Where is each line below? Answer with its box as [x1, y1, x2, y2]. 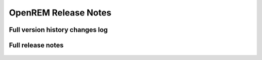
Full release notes [9, 41, 64, 49]
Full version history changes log [9, 26, 108, 34]
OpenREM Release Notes [9, 7, 112, 18]
